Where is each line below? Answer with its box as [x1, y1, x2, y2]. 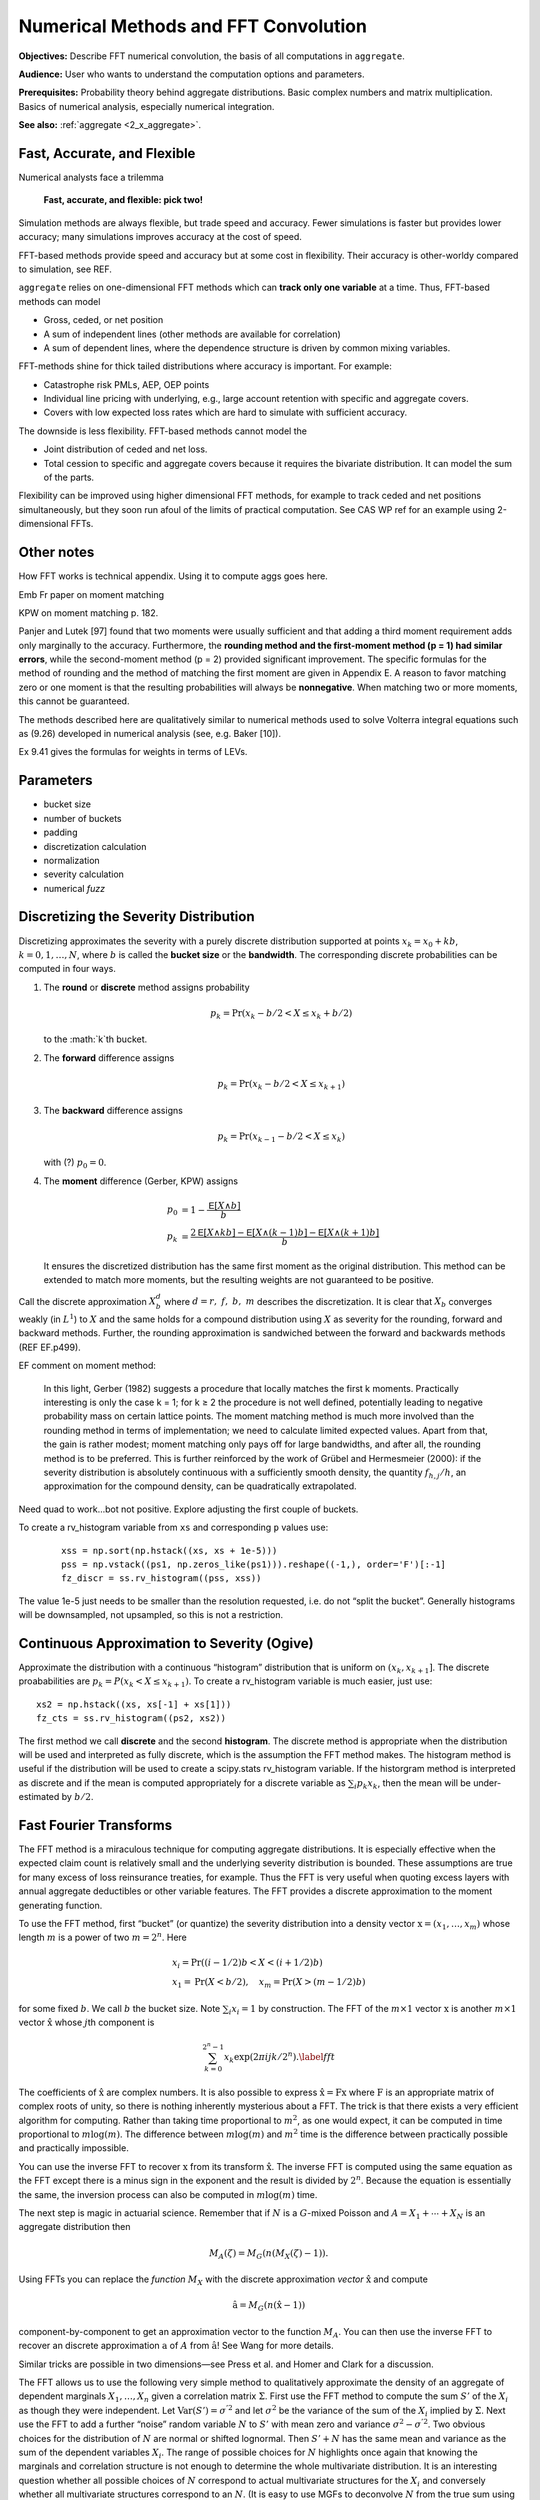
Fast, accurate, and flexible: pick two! [43, 194, 204, 206]
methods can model [18, 295, 101, 307]
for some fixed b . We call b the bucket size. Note [18, 2002, 221, 2014]
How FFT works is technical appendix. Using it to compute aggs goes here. [18, 570, 329, 582]
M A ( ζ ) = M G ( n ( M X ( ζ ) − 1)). [208, 2247, 329, 2261]
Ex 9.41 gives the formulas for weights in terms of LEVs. [18, 746, 248, 758]
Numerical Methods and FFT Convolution [18, 15, 367, 37]
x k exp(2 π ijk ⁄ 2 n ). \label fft [223, 2050, 335, 2065]
